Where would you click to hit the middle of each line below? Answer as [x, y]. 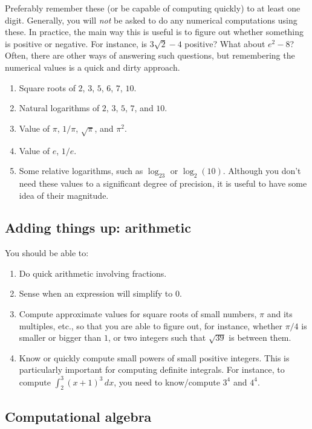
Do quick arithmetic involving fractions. [93, 273]
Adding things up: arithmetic [98, 227]
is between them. [260, 337]
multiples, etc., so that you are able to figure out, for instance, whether [151, 325]
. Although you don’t [262, 171]
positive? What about [225, 43]
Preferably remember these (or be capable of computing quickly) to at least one [153, 8]
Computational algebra [78, 416]
